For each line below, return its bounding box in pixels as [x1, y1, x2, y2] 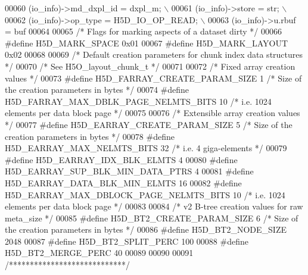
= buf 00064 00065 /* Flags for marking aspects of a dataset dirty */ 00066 [5, 25, 282, 37]
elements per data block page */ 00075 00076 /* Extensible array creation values [5, 107, 300, 119]
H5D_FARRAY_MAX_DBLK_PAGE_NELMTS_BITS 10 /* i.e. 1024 [5, 95, 272, 107]
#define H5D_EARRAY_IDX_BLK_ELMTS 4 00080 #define [5, 153, 238, 165]
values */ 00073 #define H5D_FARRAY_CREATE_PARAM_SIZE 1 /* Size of [5, 71, 302, 84]
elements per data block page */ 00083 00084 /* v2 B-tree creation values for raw [5, 200, 303, 212]
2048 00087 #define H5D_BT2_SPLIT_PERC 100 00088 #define [5, 235, 248, 247]
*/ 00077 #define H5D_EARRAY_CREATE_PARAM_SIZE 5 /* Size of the [5, 118, 293, 130]
